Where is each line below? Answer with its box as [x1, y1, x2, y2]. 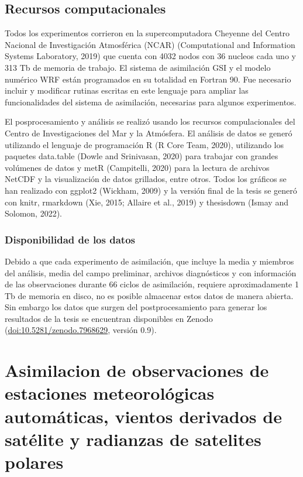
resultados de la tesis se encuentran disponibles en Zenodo [5, 312, 213, 324]
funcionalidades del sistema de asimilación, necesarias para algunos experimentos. [5, 95, 297, 108]
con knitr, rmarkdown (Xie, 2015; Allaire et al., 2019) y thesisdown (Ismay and [5, 195, 288, 208]
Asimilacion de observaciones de [5, 358, 269, 382]
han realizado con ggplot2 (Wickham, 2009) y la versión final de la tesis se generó [5, 184, 297, 196]
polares [5, 450, 64, 474]
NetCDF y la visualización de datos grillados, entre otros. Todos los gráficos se [5, 173, 287, 185]
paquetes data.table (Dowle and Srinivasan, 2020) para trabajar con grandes [5, 150, 278, 162]
